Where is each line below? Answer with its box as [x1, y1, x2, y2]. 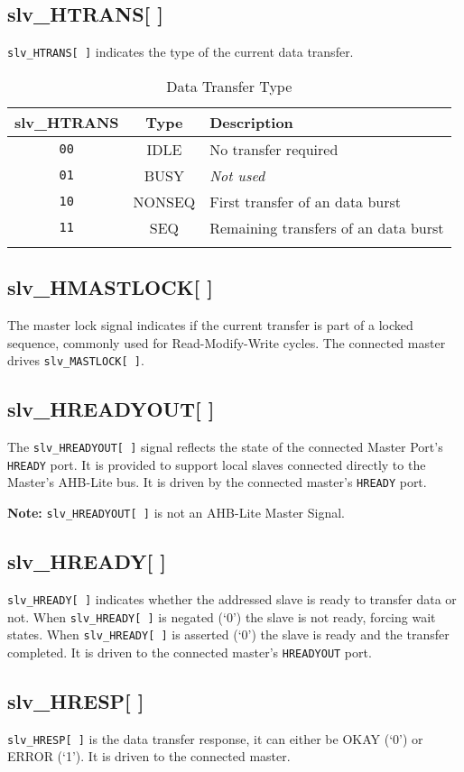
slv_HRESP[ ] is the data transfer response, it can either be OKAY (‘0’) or [7, 729, 423, 748]
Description [209, 111, 293, 133]
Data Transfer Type [166, 75, 292, 96]
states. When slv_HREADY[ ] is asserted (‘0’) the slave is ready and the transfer [7, 625, 450, 644]
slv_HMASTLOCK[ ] [7, 273, 214, 301]
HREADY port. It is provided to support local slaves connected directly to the [7, 455, 426, 473]
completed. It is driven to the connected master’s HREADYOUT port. [7, 642, 372, 661]
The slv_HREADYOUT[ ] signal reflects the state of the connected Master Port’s [7, 437, 443, 456]
